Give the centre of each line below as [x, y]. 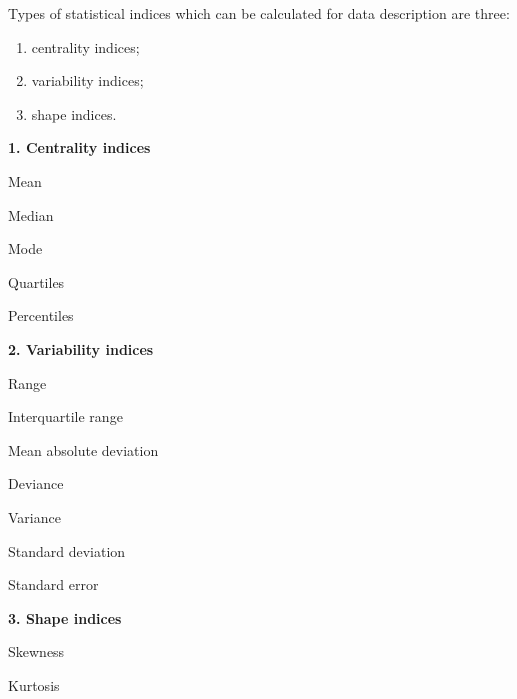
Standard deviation [67, 550]
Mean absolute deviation [83, 449]
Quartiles [36, 281]
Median [31, 214]
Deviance [36, 483]
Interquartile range [65, 416]
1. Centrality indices [79, 147]
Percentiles [41, 315]
